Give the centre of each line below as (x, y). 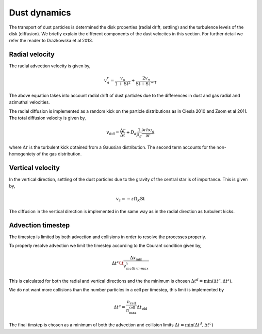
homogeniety (22, 154)
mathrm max (137, 269)
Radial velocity (32, 54)
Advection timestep (40, 225)
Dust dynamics (40, 13)
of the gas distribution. (59, 154)
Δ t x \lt (118, 263)
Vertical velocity (34, 168)
